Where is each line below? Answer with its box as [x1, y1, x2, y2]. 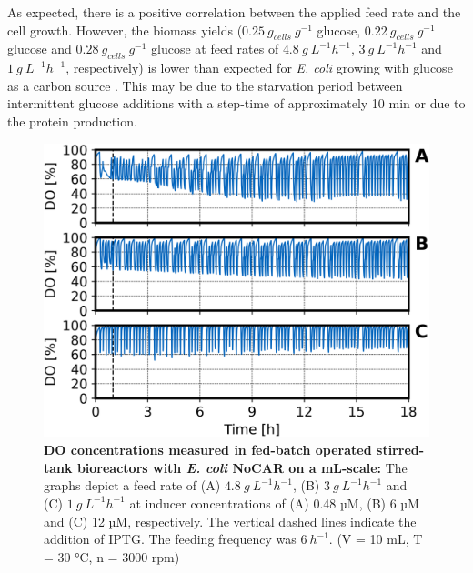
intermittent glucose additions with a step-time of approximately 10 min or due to [7, 94, 466, 113]
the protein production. [7, 111, 137, 130]
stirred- [377, 440, 425, 459]
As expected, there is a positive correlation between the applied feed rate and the [7, 3, 461, 21]
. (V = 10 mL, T [328, 529, 423, 548]
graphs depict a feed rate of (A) [44, 476, 221, 495]
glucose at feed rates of [151, 39, 279, 58]
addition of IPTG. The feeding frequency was [44, 529, 297, 548]
